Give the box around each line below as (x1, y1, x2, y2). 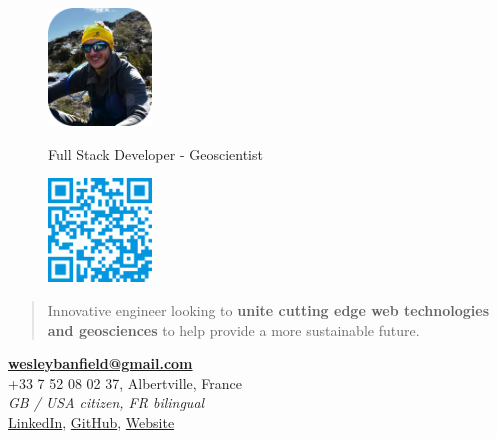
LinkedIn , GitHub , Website (8, 411, 175, 432)
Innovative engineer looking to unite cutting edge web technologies (47, 299, 490, 320)
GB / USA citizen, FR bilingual (8, 392, 205, 413)
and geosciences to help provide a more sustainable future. (47, 319, 420, 340)
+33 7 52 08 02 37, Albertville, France (8, 372, 242, 393)
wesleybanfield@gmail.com (8, 353, 193, 374)
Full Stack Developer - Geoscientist (48, 143, 263, 164)
